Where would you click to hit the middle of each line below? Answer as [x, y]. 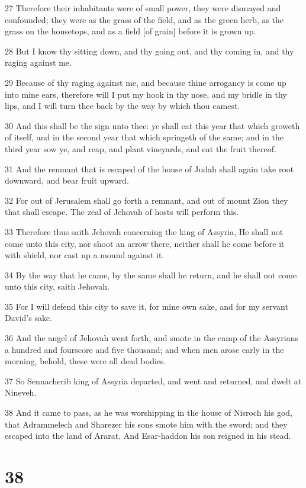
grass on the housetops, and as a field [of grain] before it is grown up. [131, 31]
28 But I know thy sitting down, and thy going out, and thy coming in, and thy [149, 51]
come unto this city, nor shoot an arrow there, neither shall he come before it [145, 243]
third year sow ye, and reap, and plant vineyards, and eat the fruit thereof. [141, 148]
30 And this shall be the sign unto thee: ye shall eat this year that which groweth [152, 125]
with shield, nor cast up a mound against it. [85, 255]
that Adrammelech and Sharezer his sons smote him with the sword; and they [146, 424]
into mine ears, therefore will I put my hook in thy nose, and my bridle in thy [146, 94]
